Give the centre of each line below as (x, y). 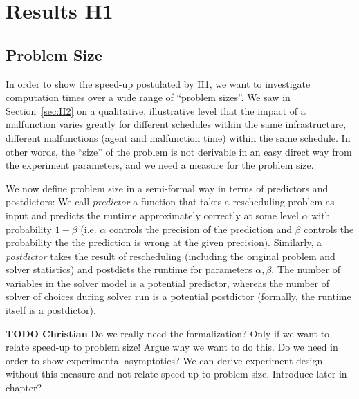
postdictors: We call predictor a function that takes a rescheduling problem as (170, 202)
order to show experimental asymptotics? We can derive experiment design (164, 360)
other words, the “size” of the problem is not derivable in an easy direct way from (179, 151)
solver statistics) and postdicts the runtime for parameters (129, 269)
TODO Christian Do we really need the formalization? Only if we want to (168, 333)
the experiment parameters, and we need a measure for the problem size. (160, 165)
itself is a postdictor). (51, 310)
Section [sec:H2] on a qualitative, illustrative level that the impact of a (156, 110)
